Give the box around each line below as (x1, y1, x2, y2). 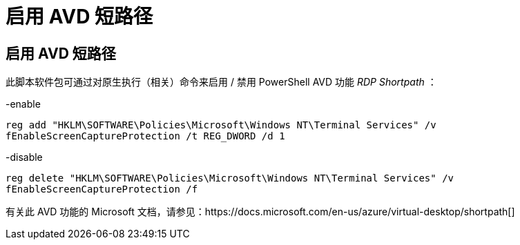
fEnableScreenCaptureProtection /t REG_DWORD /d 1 (6, 130, 285, 142)
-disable (6, 151, 43, 164)
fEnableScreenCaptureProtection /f (6, 184, 198, 195)
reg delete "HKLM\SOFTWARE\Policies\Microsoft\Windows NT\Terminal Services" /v (6, 173, 454, 184)
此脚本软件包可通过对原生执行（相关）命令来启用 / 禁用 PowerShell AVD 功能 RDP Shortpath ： (6, 76, 437, 88)
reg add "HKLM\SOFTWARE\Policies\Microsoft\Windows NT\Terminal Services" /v (6, 119, 436, 131)
